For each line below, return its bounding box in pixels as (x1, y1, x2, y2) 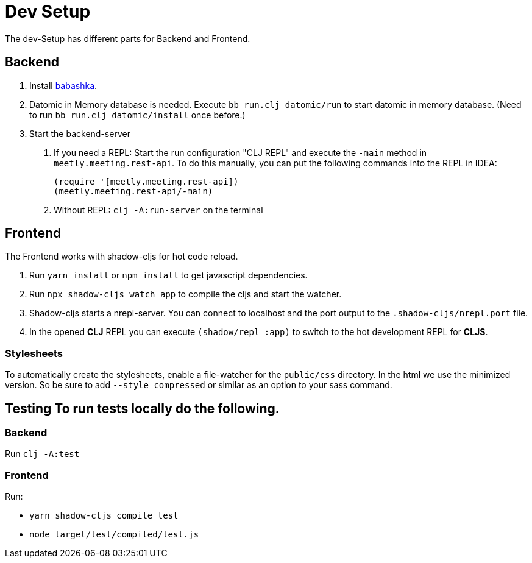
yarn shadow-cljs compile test (29, 511, 179, 521)
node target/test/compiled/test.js (29, 529, 199, 540)
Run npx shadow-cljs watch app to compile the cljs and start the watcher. (29, 289, 342, 300)
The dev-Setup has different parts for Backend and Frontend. (5, 33, 250, 44)
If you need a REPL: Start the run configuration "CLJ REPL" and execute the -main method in (54, 147, 427, 158)
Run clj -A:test (5, 448, 80, 459)
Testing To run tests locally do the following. (5, 400, 280, 416)
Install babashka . (29, 80, 98, 91)
